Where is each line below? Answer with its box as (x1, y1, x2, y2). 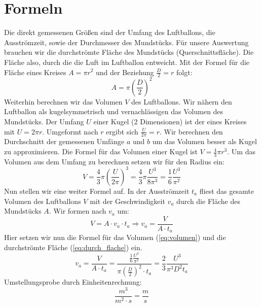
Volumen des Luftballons (4, 195, 81, 206)
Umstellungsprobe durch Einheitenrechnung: (4, 277, 142, 287)
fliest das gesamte (199, 185, 254, 196)
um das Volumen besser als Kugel (152, 136, 257, 147)
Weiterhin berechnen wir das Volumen (4, 96, 123, 107)
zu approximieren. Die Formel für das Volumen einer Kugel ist (4, 146, 198, 157)
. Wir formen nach (49, 206, 106, 216)
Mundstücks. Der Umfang (4, 116, 84, 127)
